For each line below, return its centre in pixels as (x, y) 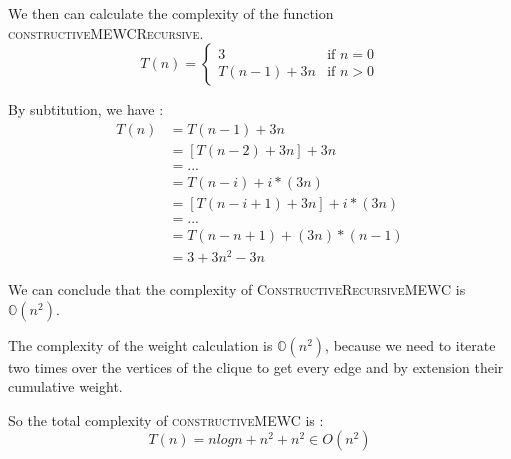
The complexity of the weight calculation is (140, 344)
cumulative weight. (65, 386)
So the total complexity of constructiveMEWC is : (166, 419)
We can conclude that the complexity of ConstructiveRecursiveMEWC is (237, 289)
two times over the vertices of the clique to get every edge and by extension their (256, 366)
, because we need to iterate (410, 344)
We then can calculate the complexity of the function (171, 13)
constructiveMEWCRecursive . (106, 32)
